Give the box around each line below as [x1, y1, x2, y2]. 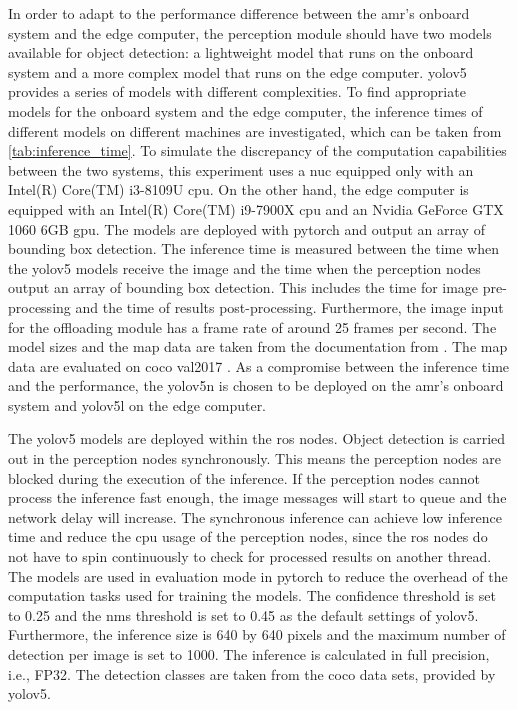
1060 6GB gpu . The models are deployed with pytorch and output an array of [8, 218, 485, 239]
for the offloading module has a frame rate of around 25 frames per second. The [8, 316, 497, 337]
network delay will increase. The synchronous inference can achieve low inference [8, 506, 502, 527]
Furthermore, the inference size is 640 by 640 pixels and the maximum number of [8, 624, 506, 645]
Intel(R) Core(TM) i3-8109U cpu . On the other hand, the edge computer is [8, 179, 469, 200]
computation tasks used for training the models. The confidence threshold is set [8, 585, 496, 606]
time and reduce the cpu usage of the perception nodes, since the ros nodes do [8, 526, 488, 547]
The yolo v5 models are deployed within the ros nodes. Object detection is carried [8, 428, 506, 449]
